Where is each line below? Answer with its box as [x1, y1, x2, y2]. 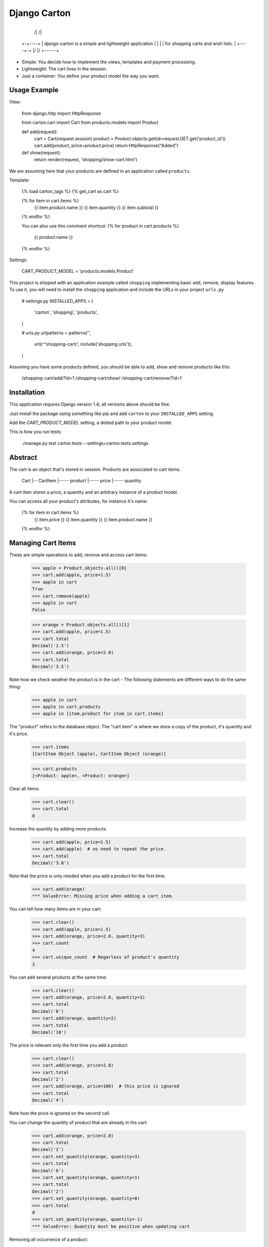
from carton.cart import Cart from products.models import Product [21, 120, 159, 126]
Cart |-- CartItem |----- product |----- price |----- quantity [21, 478, 141, 484]
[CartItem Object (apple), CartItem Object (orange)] [32, 751, 166, 757]
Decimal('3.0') [32, 860, 69, 865]
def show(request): [21, 150, 61, 156]
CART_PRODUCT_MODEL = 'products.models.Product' [21, 268, 134, 274]
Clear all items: [9, 786, 40, 792]
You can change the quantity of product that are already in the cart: [9, 1119, 148, 1125]
